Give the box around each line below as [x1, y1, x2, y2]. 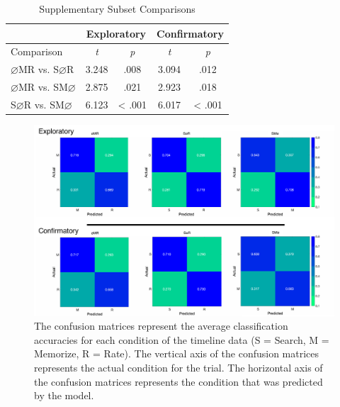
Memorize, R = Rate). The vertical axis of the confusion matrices [34, 346, 319, 361]
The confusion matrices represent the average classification [34, 318, 288, 333]
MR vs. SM [18, 79, 68, 94]
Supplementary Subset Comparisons [39, 1, 195, 16]
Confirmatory [157, 26, 224, 40]
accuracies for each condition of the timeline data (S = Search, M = [34, 332, 329, 347]
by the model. [34, 388, 94, 403]
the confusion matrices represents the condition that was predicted [34, 374, 323, 389]
